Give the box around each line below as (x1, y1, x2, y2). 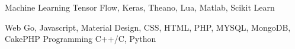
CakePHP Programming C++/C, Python (5, 32, 156, 45)
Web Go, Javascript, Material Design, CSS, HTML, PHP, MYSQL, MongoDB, (5, 21, 291, 33)
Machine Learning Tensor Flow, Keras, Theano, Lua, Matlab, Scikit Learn (5, 1, 275, 13)
